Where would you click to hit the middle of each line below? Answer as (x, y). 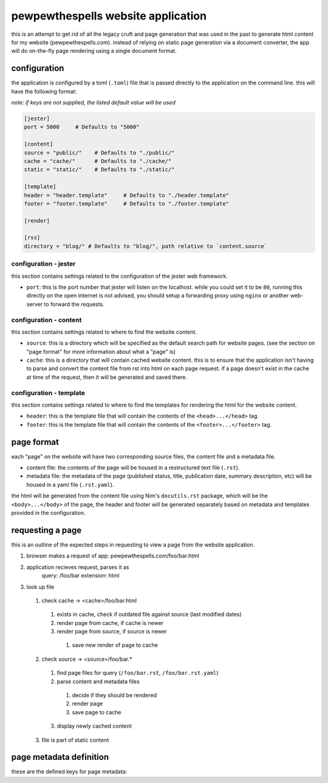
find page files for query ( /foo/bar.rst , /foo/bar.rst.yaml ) (138, 673)
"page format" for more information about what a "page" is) (101, 351)
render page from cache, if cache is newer (110, 623)
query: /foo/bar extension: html (80, 576)
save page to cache (97, 712)
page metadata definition (60, 757)
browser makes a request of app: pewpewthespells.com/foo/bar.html (113, 556)
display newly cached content (94, 726)
